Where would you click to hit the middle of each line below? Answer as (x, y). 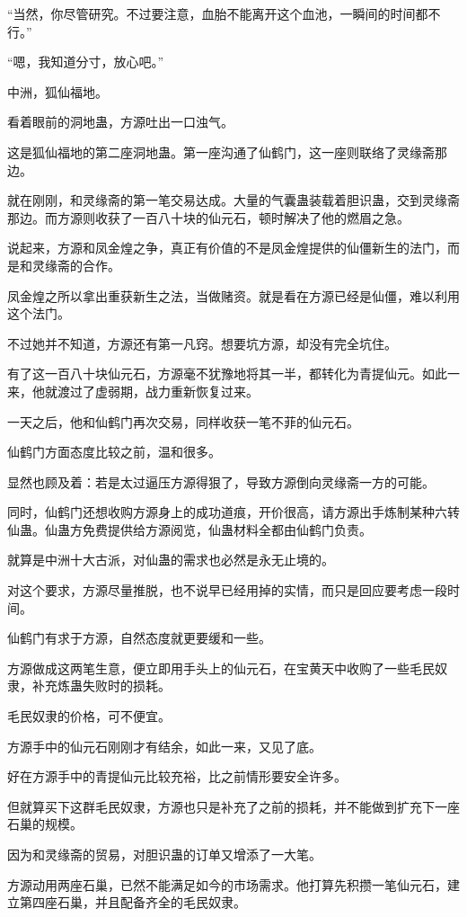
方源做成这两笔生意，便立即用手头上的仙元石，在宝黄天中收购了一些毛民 (221, 668)
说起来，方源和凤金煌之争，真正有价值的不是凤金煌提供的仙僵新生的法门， (227, 248)
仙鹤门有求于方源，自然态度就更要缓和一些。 (139, 638)
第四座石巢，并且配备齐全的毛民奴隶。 (132, 902)
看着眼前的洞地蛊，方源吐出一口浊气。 (120, 122)
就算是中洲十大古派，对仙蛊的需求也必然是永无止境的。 (171, 560)
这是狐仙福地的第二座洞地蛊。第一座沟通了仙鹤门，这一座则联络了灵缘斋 (221, 151)
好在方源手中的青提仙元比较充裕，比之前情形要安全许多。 (177, 776)
